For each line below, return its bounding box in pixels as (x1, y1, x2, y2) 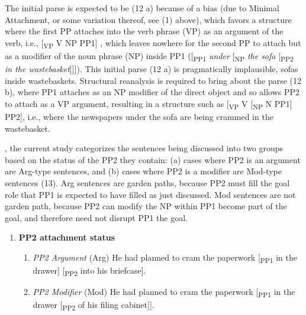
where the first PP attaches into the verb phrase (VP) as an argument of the (5, 25, 284, 37)
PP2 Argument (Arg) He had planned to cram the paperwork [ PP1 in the (33, 251, 297, 265)
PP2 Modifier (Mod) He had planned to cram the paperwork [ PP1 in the (33, 285, 295, 299)
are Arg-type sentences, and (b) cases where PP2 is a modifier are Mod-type (5, 165, 282, 177)
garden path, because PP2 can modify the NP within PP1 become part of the (5, 200, 287, 212)
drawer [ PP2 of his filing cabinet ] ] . (33, 298, 154, 313)
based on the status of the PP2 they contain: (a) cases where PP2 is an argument (5, 153, 301, 165)
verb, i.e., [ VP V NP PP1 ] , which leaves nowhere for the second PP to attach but (5, 36, 301, 50)
